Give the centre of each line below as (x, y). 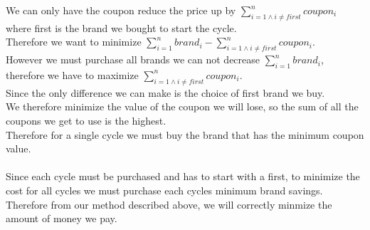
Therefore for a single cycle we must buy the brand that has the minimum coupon (185, 134)
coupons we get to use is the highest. (86, 120)
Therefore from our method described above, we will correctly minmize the (169, 204)
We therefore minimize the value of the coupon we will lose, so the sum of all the (182, 106)
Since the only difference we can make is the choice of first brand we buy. (165, 92)
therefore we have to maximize (72, 74)
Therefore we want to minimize (74, 42)
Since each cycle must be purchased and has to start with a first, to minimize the (183, 176)
